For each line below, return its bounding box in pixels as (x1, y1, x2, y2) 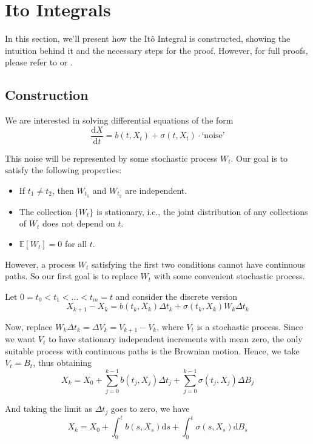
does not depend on (42, 217, 115, 230)
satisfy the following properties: (5, 164, 122, 176)
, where (156, 320, 184, 333)
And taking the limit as (5, 402, 92, 415)
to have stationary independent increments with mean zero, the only (48, 333, 303, 345)
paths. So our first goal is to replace (5, 270, 138, 282)
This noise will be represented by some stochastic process (5, 151, 218, 164)
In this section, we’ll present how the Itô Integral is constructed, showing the (5, 32, 291, 45)
